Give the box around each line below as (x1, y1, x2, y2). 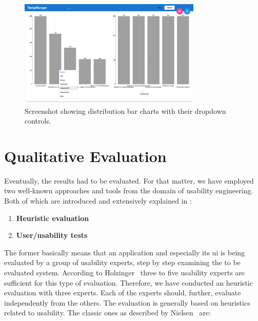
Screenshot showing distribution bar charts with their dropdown (25, 105, 226, 116)
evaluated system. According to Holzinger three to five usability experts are (4, 267, 245, 278)
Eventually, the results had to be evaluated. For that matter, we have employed (4, 175, 254, 186)
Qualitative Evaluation (4, 145, 167, 166)
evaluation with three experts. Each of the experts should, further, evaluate (4, 287, 241, 298)
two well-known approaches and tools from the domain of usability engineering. (4, 185, 253, 196)
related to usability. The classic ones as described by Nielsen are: (4, 307, 211, 318)
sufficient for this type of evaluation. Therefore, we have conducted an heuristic (4, 277, 253, 288)
